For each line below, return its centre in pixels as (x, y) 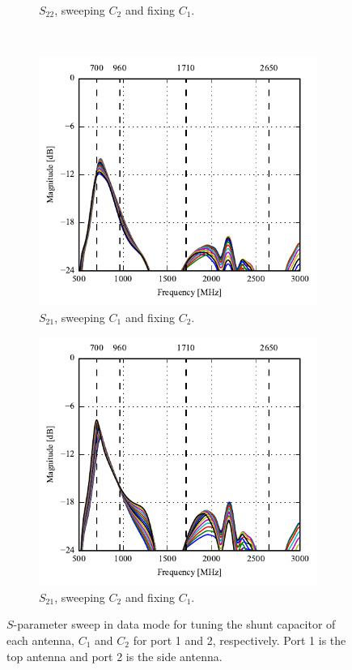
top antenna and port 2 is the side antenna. (115, 656)
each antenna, (40, 640)
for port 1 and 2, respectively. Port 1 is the (240, 640)
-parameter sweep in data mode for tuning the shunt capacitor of (174, 624)
